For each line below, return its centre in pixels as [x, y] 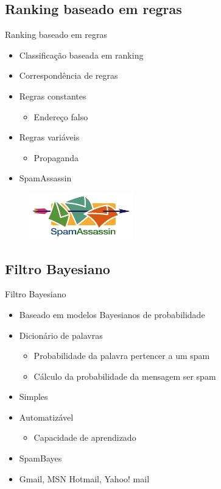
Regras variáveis [49, 137]
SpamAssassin [45, 178]
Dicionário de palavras [61, 335]
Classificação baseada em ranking [81, 55]
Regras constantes [53, 96]
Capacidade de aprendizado [85, 437]
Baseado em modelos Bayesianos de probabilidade [112, 314]
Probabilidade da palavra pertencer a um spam [122, 356]
